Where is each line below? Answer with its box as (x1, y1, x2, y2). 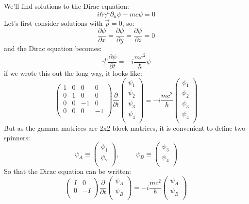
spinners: (4, 132, 30, 142)
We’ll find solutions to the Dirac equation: (4, 1, 129, 11)
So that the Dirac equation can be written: (4, 166, 132, 176)
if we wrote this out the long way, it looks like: (4, 68, 142, 78)
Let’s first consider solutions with (4, 17, 103, 28)
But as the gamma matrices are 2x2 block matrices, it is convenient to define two (4, 122, 246, 133)
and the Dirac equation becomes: (4, 43, 102, 53)
